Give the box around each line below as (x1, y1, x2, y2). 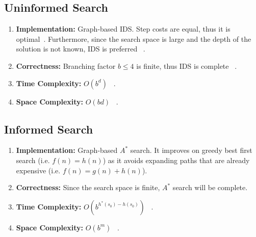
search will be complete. (172, 182, 248, 193)
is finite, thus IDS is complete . (136, 60, 237, 71)
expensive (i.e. (16, 165, 61, 175)
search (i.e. (16, 154, 50, 165)
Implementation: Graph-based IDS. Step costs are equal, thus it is (16, 23, 231, 34)
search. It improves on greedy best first (130, 145, 252, 155)
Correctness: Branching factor (16, 60, 116, 71)
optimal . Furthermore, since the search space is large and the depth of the (16, 33, 251, 44)
